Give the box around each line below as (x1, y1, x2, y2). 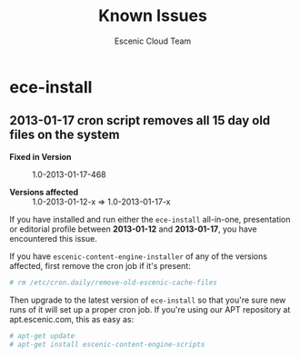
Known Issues (98, 5, 207, 26)
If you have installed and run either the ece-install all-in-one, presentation (9, 214, 291, 224)
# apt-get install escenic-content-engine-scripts (9, 340, 205, 349)
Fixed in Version (9, 151, 72, 162)
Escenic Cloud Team (114, 35, 192, 46)
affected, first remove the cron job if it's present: (9, 260, 191, 271)
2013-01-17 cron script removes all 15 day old (9, 113, 271, 128)
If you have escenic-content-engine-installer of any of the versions (9, 251, 268, 262)
